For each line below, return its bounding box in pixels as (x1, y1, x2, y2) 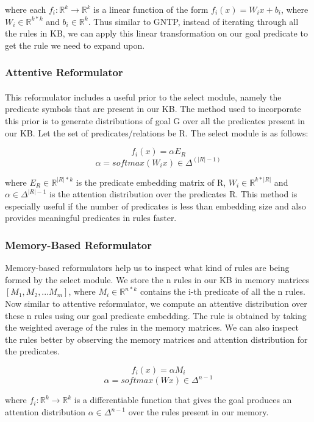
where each (5, 3, 46, 15)
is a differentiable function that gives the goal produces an (74, 393, 292, 406)
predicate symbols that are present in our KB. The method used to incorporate (5, 102, 301, 115)
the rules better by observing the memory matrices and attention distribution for (5, 332, 308, 345)
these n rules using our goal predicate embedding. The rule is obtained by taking (5, 309, 307, 322)
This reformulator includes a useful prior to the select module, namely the (5, 90, 282, 103)
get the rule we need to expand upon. (5, 38, 145, 51)
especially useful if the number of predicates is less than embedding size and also (5, 199, 306, 212)
